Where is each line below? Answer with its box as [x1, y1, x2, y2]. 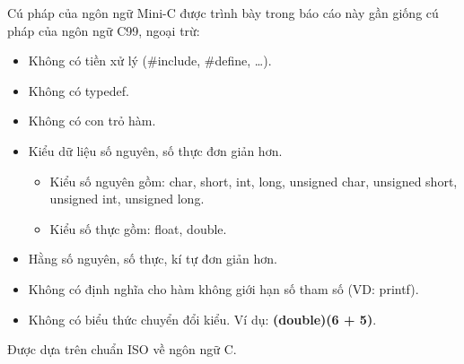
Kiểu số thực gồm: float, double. [49, 219, 227, 238]
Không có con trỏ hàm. [28, 111, 156, 130]
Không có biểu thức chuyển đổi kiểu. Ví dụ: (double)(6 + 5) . [28, 309, 377, 328]
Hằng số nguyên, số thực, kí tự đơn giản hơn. [28, 249, 277, 268]
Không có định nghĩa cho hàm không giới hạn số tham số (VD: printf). [28, 279, 419, 298]
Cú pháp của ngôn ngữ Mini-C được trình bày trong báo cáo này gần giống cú [7, 4, 439, 22]
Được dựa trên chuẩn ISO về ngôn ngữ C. [7, 340, 237, 359]
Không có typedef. [28, 81, 129, 100]
